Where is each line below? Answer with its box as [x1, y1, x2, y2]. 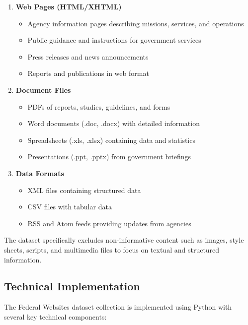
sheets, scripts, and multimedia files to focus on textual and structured [4, 244, 220, 255]
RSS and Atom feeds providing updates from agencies [27, 218, 191, 228]
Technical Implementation [4, 278, 140, 294]
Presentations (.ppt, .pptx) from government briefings [27, 151, 191, 162]
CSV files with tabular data [27, 201, 112, 212]
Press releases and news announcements [27, 51, 149, 62]
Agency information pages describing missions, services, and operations [27, 18, 244, 28]
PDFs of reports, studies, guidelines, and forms [27, 101, 170, 112]
